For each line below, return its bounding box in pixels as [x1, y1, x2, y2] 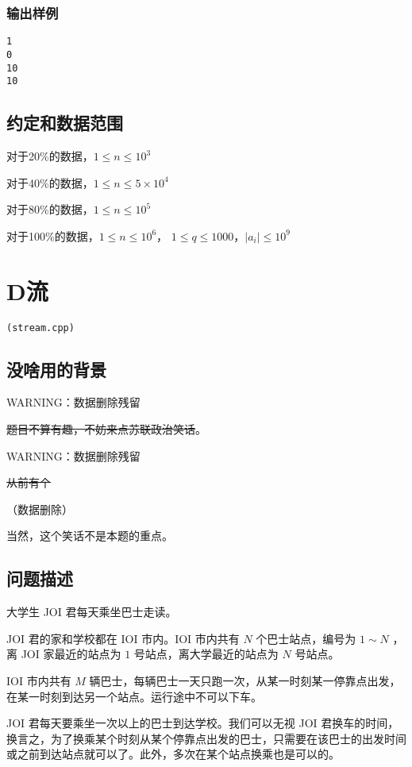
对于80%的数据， [6, 201, 94, 218]
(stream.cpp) [6, 322, 75, 333]
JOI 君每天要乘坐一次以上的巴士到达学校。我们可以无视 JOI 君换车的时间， [6, 715, 399, 731]
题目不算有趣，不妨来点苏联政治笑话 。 [6, 421, 206, 437]
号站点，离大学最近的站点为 [133, 646, 279, 662]
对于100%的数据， [6, 227, 99, 244]
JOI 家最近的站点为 [21, 646, 121, 662]
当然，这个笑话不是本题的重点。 [6, 527, 173, 544]
